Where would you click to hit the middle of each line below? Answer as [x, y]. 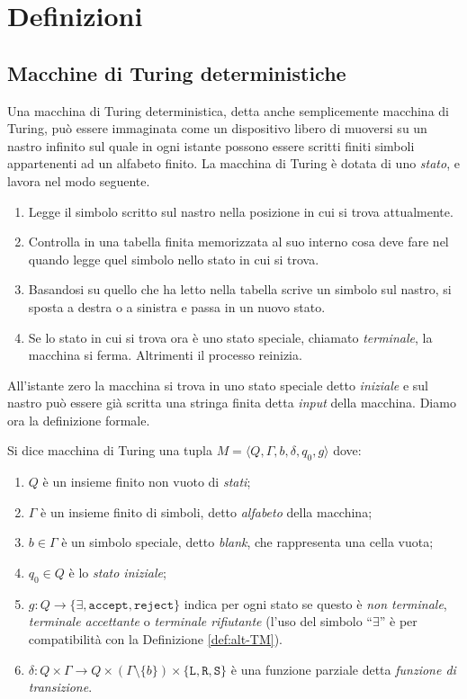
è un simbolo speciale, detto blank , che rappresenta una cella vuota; [247, 542]
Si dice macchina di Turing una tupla [110, 450]
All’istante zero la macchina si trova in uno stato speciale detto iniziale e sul [218, 385]
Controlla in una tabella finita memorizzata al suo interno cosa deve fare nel [238, 242]
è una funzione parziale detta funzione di [343, 669]
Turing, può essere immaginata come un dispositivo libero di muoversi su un [217, 128]
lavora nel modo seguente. [79, 180]
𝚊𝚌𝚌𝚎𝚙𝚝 [108, 605]
